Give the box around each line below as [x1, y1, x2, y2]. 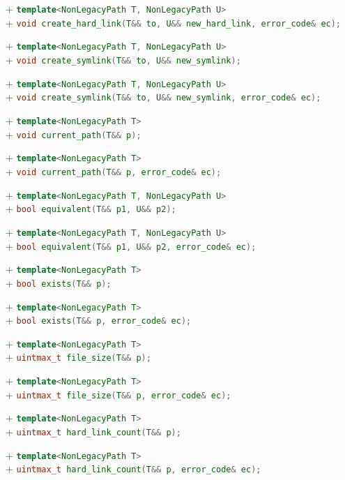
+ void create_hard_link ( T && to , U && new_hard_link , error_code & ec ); [6, 15, 342, 29]
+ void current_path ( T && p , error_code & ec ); [6, 163, 222, 178]
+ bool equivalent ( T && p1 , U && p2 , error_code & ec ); [6, 238, 256, 253]
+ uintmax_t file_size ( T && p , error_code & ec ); [6, 387, 231, 401]
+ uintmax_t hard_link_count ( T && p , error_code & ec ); [6, 461, 261, 476]
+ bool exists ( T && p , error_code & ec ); [6, 313, 192, 327]
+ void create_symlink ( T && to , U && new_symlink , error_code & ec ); [6, 89, 321, 104]
